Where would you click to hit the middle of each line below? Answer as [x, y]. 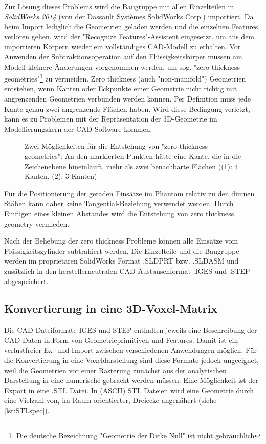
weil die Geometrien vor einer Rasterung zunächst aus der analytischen [115, 370]
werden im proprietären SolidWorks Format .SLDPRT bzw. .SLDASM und [121, 261]
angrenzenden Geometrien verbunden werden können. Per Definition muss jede [127, 98]
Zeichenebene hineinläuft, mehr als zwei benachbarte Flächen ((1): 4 [131, 166]
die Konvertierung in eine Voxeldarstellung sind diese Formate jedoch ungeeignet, [131, 360]
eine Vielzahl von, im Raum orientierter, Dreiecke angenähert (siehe [110, 400]
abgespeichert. [26, 281]
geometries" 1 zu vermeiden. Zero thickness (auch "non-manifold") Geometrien [125, 78]
